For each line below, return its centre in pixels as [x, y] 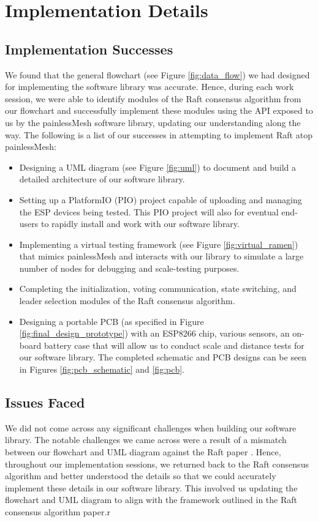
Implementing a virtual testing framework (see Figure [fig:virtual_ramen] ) [159, 244]
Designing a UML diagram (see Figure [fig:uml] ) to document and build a [158, 167]
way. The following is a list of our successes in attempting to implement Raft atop [159, 134]
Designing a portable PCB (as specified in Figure [112, 321]
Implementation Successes [89, 49]
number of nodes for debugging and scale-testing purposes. [129, 268]
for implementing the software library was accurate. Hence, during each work [150, 87]
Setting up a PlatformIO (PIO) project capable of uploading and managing [161, 199]
